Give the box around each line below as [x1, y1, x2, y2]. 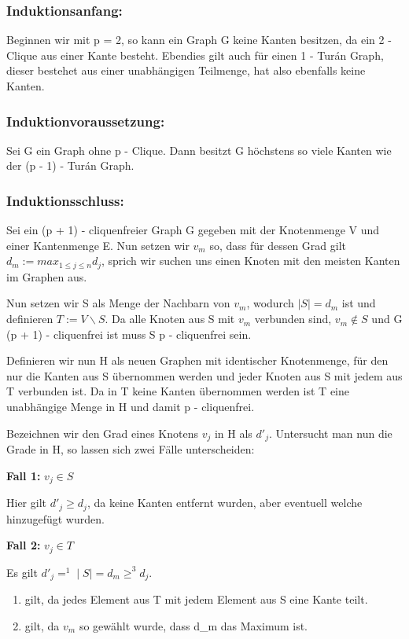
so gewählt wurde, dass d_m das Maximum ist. [79, 617, 308, 633]
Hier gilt [6, 494, 46, 511]
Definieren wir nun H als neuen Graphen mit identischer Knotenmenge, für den [6, 352, 389, 369]
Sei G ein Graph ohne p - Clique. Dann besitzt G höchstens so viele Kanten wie [6, 141, 392, 158]
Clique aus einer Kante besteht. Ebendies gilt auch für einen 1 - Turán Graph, [6, 46, 384, 63]
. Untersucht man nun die [268, 424, 392, 441]
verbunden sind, [254, 310, 332, 327]
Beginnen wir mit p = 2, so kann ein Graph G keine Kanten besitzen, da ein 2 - [6, 31, 392, 48]
